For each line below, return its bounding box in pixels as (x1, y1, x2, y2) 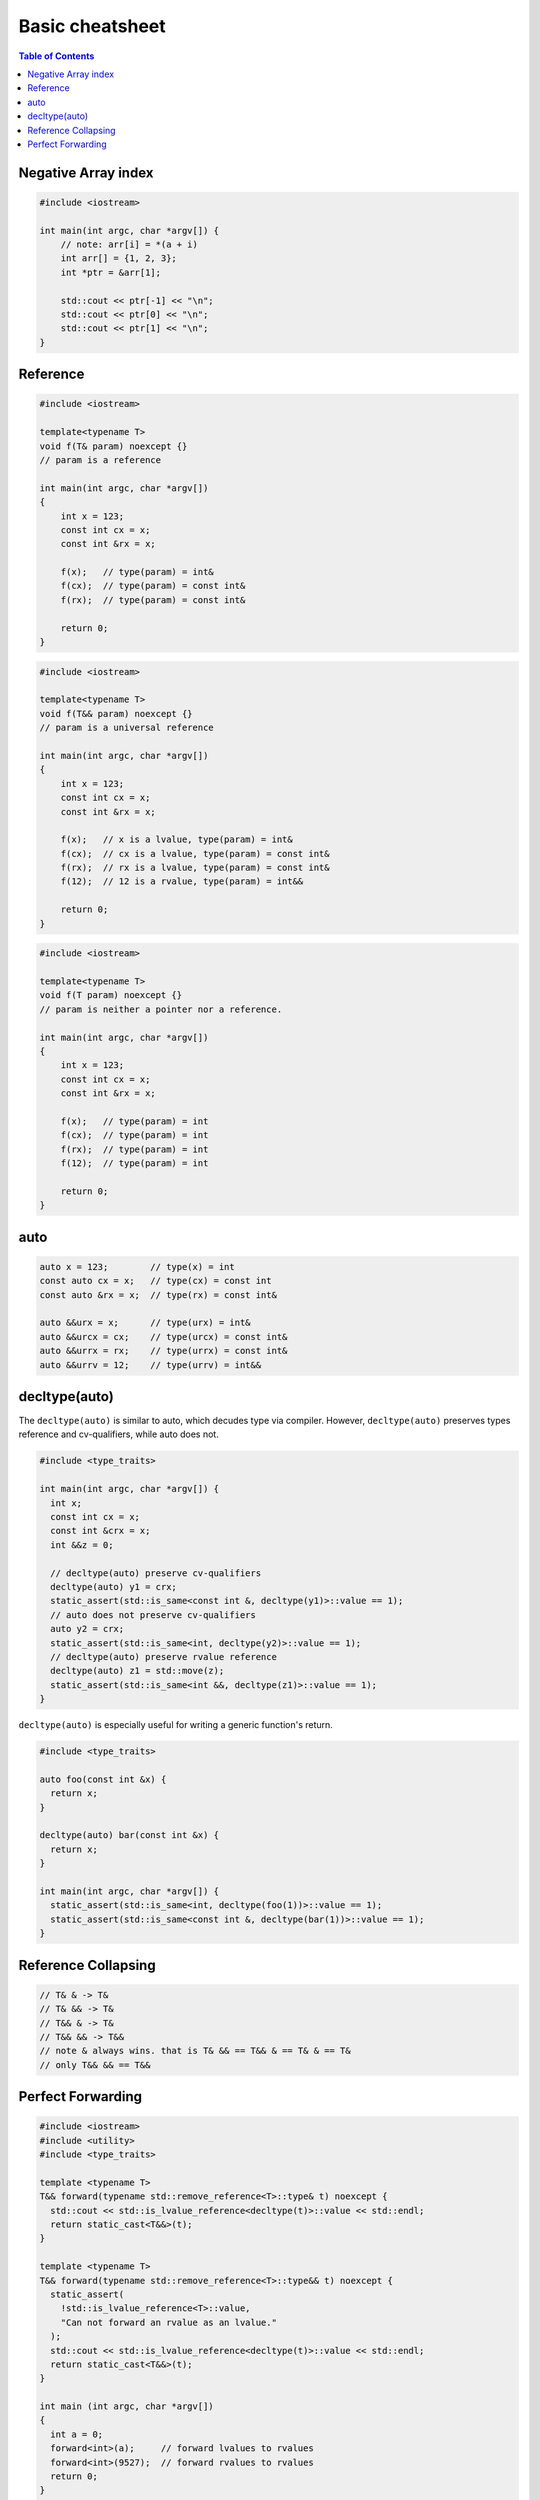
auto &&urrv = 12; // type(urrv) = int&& (39, 1359, 262, 1370)
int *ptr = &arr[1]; (60, 266, 162, 278)
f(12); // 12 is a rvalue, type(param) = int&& (60, 876, 304, 887)
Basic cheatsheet (18, 15, 167, 37)
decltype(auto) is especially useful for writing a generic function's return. (18, 1719, 334, 1731)
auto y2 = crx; (50, 1623, 125, 1635)
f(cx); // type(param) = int (60, 1130, 209, 1141)
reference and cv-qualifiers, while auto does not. (18, 1428, 219, 1440)
